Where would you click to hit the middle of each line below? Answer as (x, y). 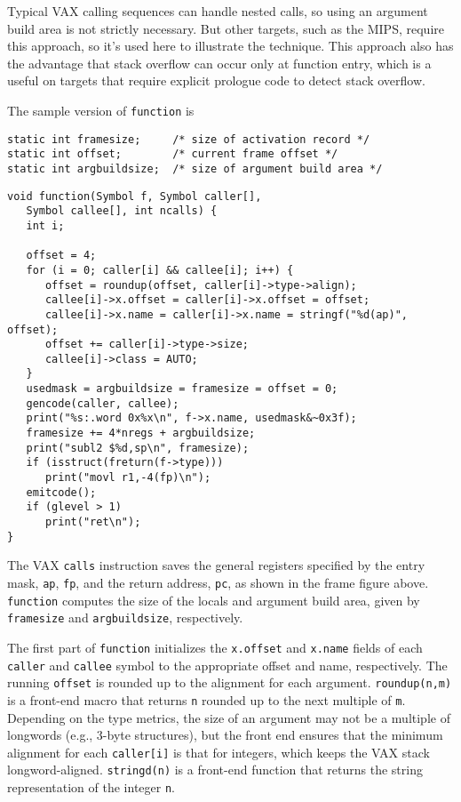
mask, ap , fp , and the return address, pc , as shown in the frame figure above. (218, 582)
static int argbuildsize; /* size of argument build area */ (195, 168)
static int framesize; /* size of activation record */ (189, 139)
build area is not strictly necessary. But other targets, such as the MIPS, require (226, 28)
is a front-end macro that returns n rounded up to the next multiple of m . (207, 699)
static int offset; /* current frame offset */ (173, 154)
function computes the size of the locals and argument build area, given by (214, 600)
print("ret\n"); (93, 522)
